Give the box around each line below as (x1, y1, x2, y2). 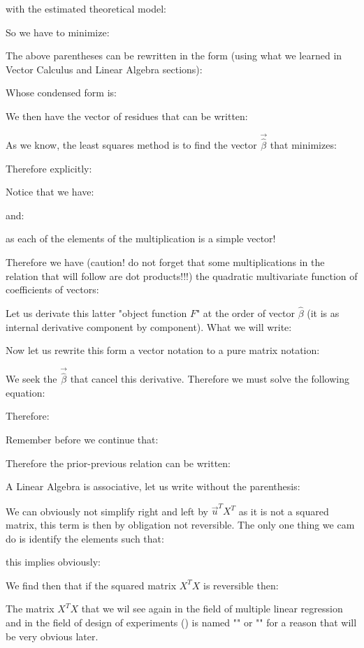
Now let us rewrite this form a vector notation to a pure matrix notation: (6, 343, 320, 358)
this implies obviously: (6, 554, 101, 569)
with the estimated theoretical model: (6, 1, 166, 15)
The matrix (6, 601, 54, 616)
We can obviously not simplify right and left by (6, 503, 208, 518)
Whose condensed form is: (6, 85, 117, 100)
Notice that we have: (6, 184, 94, 199)
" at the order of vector (196, 305, 295, 320)
